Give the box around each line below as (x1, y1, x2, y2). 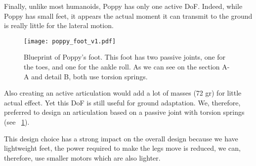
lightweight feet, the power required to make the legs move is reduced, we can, (4, 143, 241, 153)
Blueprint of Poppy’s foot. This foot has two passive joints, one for (24, 52, 226, 62)
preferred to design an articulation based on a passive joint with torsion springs (4, 107, 245, 117)
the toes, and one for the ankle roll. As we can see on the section (24, 62, 220, 72)
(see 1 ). (4, 117, 30, 127)
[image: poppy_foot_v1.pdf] (24, 37, 116, 45)
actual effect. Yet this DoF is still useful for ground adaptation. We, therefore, (4, 97, 241, 107)
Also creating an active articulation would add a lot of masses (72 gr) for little (4, 88, 242, 98)
